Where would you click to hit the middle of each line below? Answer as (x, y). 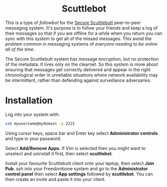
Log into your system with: (32, 114)
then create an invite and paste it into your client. (55, 179)
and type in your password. (33, 138)
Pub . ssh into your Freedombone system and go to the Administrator (76, 168)
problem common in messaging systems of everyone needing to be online (81, 44)
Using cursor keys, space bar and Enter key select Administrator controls (82, 133)
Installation (29, 101)
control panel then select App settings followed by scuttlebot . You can (79, 174)
